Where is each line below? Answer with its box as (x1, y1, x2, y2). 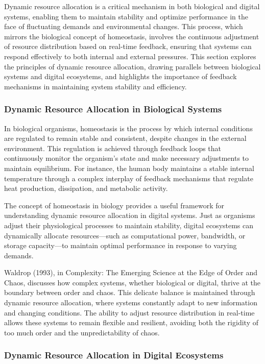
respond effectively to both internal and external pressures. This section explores (4, 51, 256, 61)
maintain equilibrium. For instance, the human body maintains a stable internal (4, 162, 254, 173)
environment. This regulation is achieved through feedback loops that (4, 142, 222, 153)
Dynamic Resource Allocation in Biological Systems (4, 103, 222, 115)
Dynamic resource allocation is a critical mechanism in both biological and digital (4, 1, 260, 11)
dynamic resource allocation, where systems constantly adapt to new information (4, 297, 257, 308)
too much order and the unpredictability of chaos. (4, 327, 160, 337)
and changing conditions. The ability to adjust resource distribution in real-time (4, 307, 255, 318)
